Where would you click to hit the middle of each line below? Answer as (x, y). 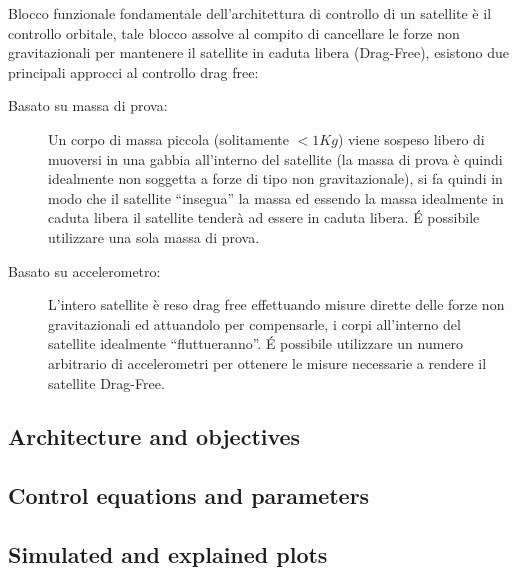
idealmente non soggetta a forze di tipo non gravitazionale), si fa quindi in (275, 178)
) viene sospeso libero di (411, 138)
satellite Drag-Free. (106, 382)
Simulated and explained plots (168, 554)
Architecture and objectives (154, 436)
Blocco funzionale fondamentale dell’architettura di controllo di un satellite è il (250, 13)
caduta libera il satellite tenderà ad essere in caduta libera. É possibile (264, 217)
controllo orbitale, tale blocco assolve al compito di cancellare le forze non (234, 32)
